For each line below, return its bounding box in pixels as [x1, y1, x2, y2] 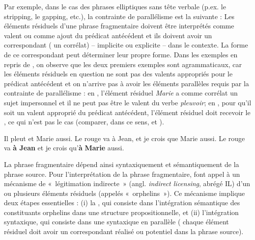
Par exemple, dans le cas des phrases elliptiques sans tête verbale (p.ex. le [4, 1, 226, 11]
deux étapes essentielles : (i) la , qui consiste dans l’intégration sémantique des [4, 197, 240, 208]
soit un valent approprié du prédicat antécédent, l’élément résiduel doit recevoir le [4, 107, 251, 117]
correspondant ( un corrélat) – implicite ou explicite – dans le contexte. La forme [4, 40, 248, 50]
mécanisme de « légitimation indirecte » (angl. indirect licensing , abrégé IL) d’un [4, 178, 251, 189]
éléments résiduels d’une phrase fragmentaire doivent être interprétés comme [4, 21, 234, 31]
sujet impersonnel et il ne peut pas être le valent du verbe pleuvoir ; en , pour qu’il [4, 97, 252, 107]
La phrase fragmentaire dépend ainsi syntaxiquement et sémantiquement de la [4, 159, 239, 169]
